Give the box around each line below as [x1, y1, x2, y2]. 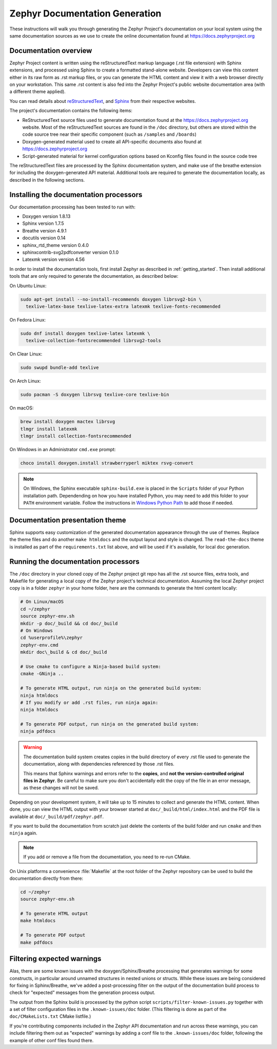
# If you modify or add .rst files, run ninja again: [20, 700, 159, 705]
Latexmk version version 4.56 [22, 256, 85, 262]
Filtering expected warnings [9, 954, 102, 963]
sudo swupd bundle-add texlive [20, 365, 100, 370]
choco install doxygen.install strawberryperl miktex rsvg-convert [20, 460, 194, 466]
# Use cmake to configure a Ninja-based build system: [20, 664, 161, 669]
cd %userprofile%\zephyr [20, 635, 83, 641]
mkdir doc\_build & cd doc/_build [20, 649, 107, 655]
